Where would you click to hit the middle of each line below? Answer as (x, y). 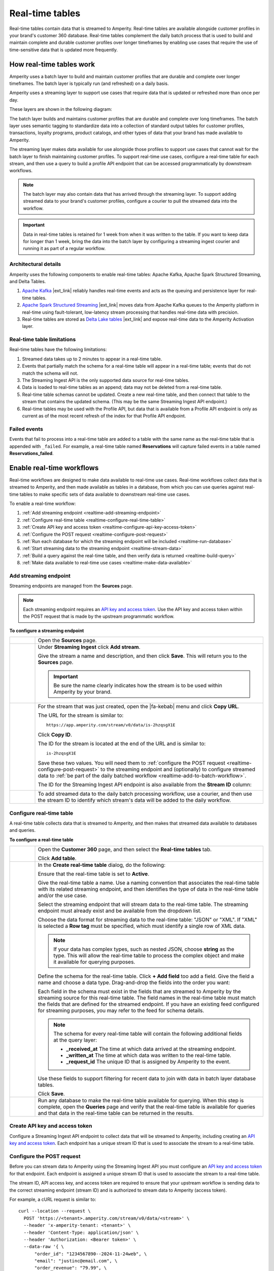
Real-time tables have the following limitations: (58, 350)
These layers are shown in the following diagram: (61, 109)
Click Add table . (57, 858)
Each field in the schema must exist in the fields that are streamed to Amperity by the (139, 991)
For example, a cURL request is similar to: (53, 1199)
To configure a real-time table (41, 839)
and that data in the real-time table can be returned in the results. (116, 1113)
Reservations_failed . (31, 453)
